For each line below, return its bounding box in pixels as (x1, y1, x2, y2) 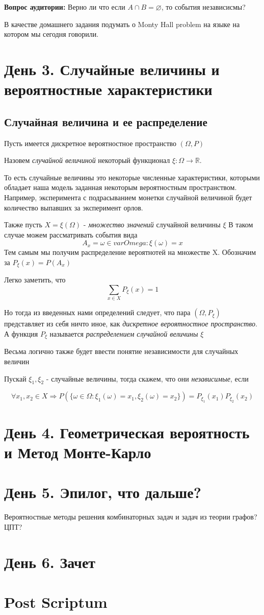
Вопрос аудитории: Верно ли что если (4, 2, 125, 12)
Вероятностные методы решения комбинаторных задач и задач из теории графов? (4, 511, 257, 522)
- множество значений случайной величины (83, 219, 221, 230)
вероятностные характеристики (4, 79, 213, 100)
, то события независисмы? (161, 2, 246, 12)
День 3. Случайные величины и (4, 58, 220, 79)
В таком (228, 219, 253, 230)
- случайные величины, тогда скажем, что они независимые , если (46, 373, 249, 384)
